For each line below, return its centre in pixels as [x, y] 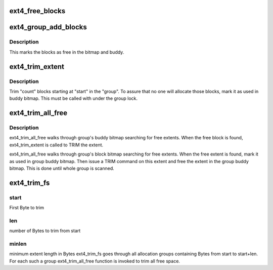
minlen [18, 244]
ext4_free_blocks [37, 11]
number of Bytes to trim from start [45, 231]
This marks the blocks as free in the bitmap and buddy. [67, 52]
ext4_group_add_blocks [48, 27]
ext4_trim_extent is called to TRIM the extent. [56, 145]
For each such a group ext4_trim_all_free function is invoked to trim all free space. [95, 261]
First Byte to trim [27, 208]
